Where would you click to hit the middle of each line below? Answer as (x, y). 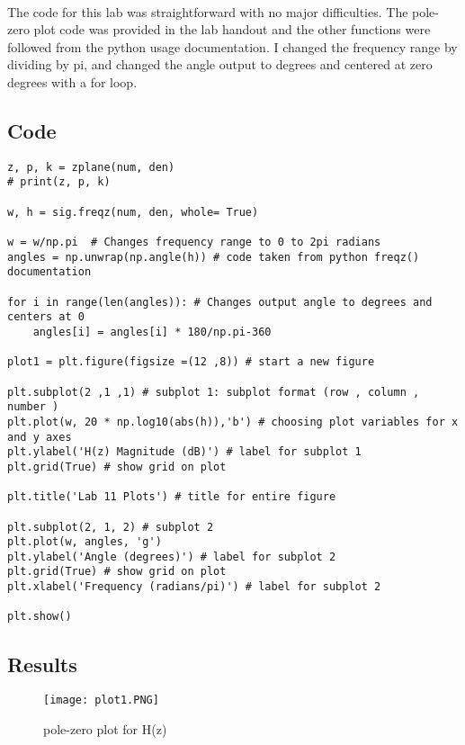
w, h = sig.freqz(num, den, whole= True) (133, 212)
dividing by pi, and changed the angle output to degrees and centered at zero (220, 64)
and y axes (40, 437)
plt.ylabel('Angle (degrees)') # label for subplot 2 (172, 557)
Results (42, 664)
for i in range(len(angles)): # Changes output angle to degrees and (220, 302)
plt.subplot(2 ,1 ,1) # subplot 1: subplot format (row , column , (214, 392)
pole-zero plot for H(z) (105, 728)
